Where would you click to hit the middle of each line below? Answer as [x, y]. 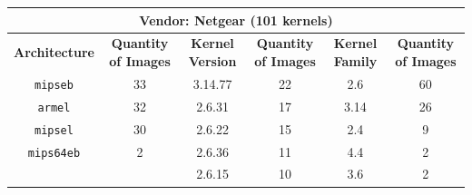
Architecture [54, 52]
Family [355, 60]
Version [212, 60]
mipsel [54, 130]
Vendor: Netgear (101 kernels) [236, 19]
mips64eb [54, 153]
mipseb [54, 85]
